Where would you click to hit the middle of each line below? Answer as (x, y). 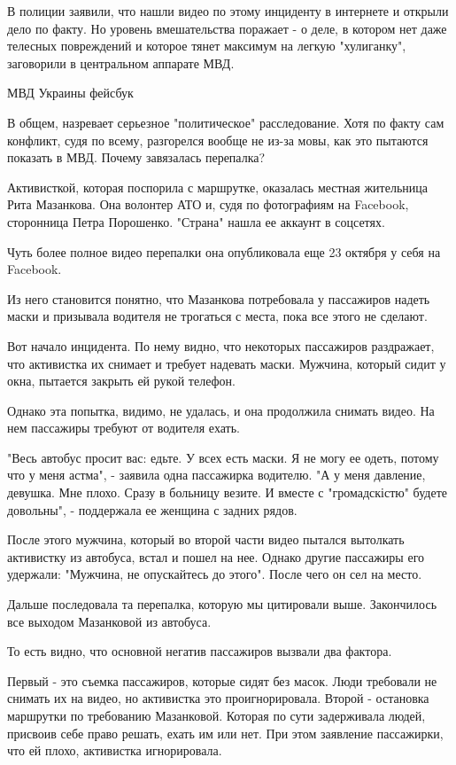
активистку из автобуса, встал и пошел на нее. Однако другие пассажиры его (216, 556)
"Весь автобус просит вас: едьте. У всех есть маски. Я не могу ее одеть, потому (223, 457)
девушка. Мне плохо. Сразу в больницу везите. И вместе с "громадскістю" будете (227, 492)
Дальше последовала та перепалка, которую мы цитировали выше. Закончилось (222, 604)
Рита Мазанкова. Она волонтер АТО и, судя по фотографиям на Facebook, (208, 204)
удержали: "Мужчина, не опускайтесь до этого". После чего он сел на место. (215, 574)
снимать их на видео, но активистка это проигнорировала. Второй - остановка (218, 698)
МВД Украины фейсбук (70, 93)
